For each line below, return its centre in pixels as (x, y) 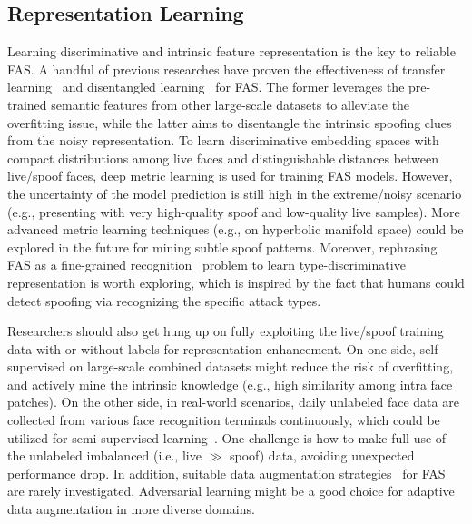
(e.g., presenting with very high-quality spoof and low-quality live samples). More (234, 211)
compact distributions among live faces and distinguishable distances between (223, 158)
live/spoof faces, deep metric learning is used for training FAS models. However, (230, 176)
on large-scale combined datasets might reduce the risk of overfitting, (261, 366)
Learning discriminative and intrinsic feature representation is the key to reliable (231, 51)
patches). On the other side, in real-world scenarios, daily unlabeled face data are (233, 402)
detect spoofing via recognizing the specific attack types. (164, 300)
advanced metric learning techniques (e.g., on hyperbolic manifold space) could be (236, 229)
